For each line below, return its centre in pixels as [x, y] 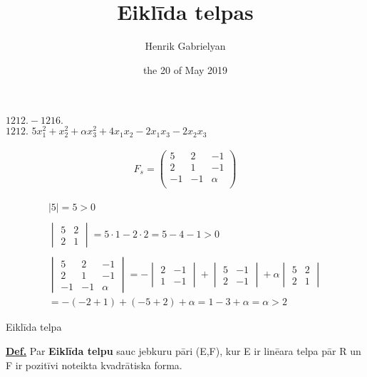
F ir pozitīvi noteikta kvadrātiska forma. [94, 365]
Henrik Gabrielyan [185, 46]
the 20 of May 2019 [185, 69]
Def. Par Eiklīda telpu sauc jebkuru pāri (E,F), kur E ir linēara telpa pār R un [183, 350]
